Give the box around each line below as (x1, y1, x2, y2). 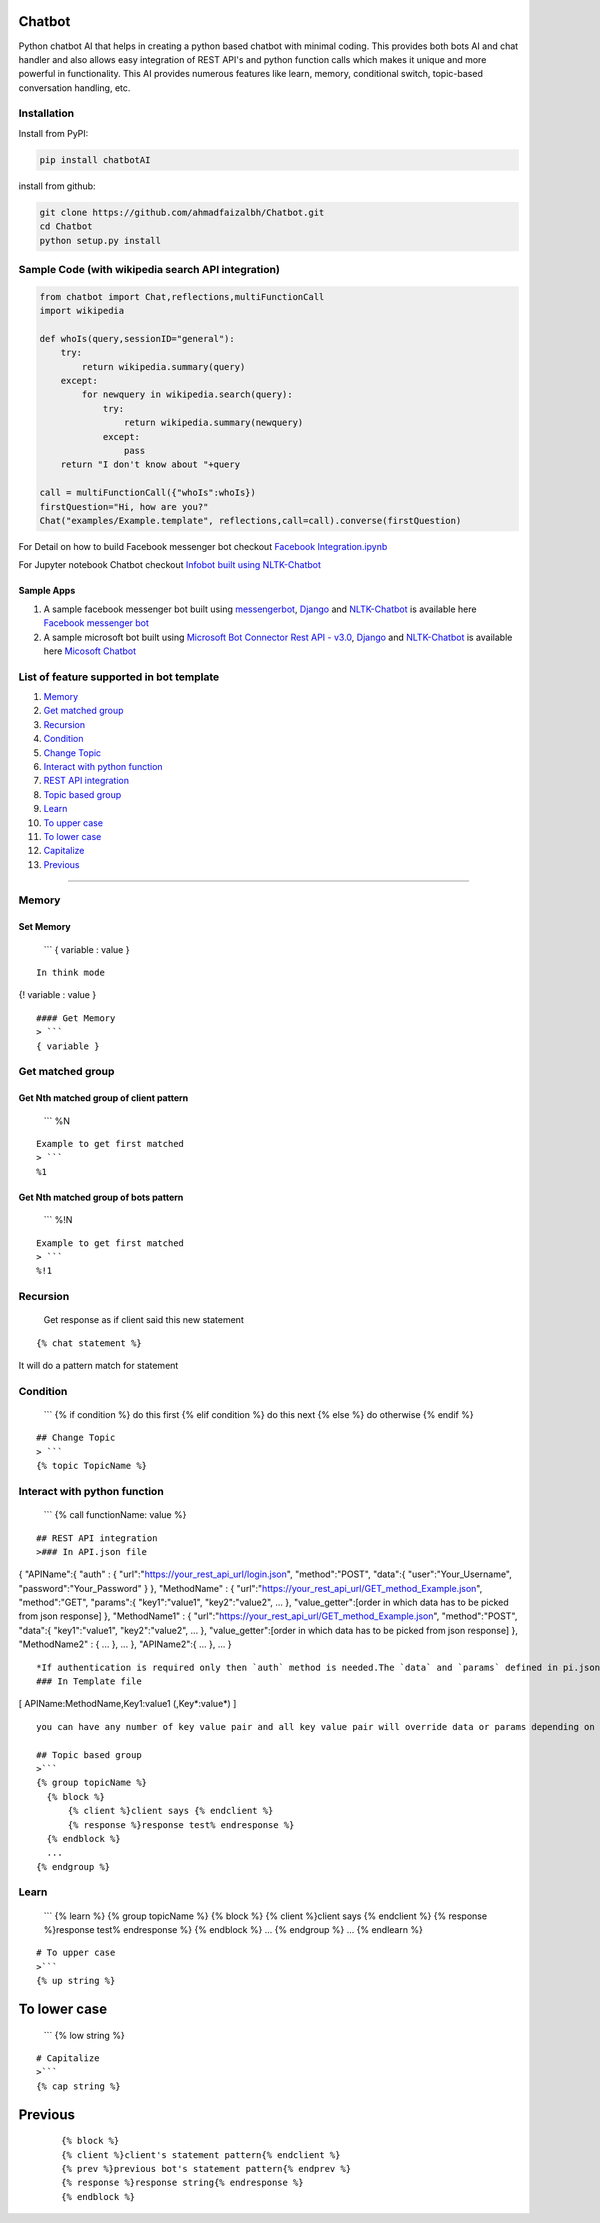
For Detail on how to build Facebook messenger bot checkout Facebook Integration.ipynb (18, 540, 388, 552)
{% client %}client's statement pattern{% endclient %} (61, 2149, 341, 2160)
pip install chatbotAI (39, 154, 151, 165)
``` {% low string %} (43, 2029, 125, 2041)
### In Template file (36, 1676, 142, 1687)
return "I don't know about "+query (60, 459, 240, 470)
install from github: (18, 180, 96, 192)
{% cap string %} (36, 2080, 121, 2092)
